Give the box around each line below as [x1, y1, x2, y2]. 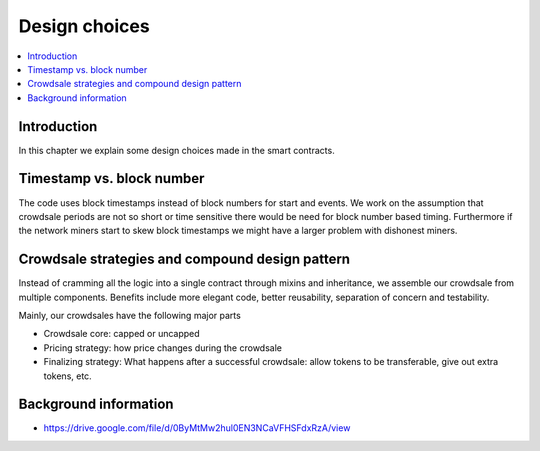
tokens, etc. [43, 370, 92, 382]
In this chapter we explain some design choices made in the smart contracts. [18, 144, 335, 156]
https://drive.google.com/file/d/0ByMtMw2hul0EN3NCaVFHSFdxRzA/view [43, 422, 351, 434]
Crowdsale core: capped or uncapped [43, 328, 200, 340]
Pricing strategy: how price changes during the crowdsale [43, 341, 282, 354]
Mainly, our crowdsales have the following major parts [18, 310, 242, 321]
